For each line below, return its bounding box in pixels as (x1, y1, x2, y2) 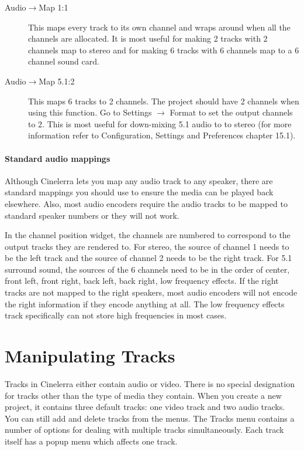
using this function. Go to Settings (28, 106, 152, 118)
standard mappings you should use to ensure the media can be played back (5, 186, 274, 198)
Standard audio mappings (5, 152, 110, 164)
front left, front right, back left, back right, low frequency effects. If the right (5, 274, 279, 287)
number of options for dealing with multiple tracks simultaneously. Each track (5, 423, 284, 436)
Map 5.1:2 (39, 74, 75, 87)
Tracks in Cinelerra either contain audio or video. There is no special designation (5, 377, 295, 389)
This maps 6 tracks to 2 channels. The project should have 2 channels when (28, 94, 299, 107)
